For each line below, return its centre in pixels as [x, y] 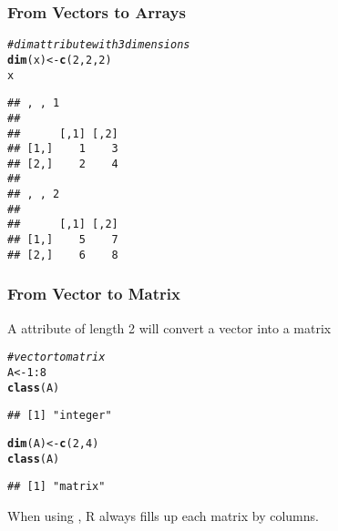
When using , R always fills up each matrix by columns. [163, 515]
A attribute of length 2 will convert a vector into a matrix [169, 327]
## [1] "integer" [60, 416]
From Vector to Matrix [94, 294]
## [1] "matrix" [56, 487]
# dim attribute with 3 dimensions [99, 45]
